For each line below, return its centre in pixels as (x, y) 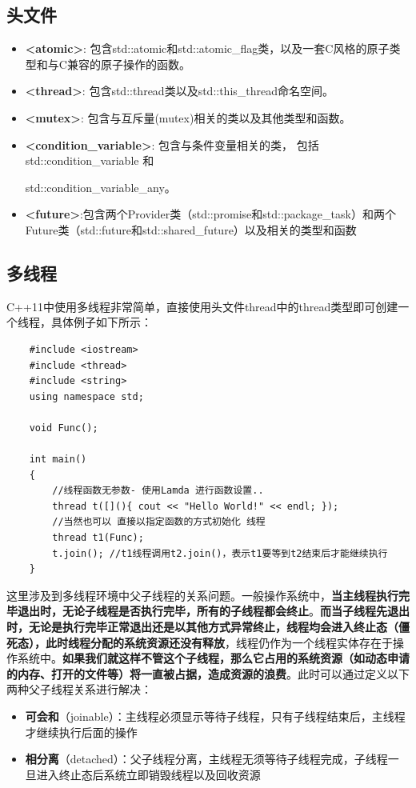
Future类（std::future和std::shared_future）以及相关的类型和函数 (191, 229)
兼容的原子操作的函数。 (128, 64)
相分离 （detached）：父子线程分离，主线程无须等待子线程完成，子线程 (206, 759)
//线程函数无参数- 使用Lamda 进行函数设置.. (158, 491)
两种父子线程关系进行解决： (79, 689)
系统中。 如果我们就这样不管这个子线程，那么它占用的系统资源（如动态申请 (213, 658)
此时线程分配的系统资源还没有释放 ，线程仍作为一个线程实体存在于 (219, 642)
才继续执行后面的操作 (81, 732)
